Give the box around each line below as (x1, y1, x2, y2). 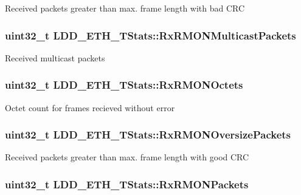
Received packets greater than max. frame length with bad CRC (5, 2, 245, 14)
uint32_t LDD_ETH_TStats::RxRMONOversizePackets (5, 127, 291, 142)
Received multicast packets (5, 51, 105, 64)
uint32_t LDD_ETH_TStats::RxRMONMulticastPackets (5, 27, 296, 43)
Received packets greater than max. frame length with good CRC (5, 151, 249, 163)
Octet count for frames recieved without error (5, 101, 175, 114)
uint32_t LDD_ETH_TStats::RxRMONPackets (5, 176, 249, 191)
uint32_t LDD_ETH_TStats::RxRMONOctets (5, 77, 243, 92)
